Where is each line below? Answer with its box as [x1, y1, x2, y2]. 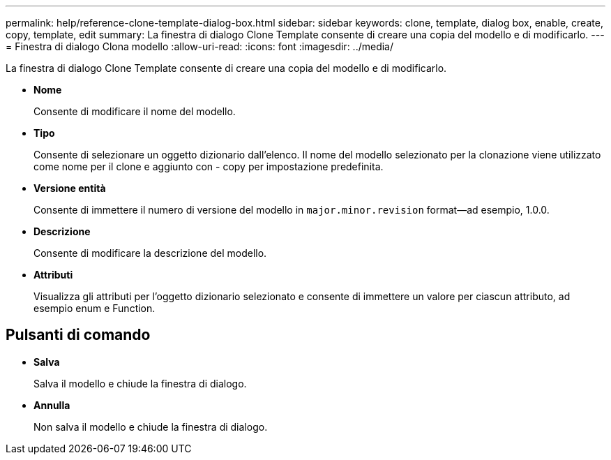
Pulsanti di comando [6, 326, 151, 344]
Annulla [33, 399, 70, 411]
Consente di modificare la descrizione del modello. [33, 247, 267, 259]
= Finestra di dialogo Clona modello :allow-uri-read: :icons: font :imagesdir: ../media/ [6, 40, 394, 52]
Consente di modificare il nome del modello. [33, 105, 236, 117]
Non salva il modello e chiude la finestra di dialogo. [33, 420, 268, 433]
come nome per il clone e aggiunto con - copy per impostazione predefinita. [33, 161, 384, 172]
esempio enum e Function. [33, 302, 156, 314]
